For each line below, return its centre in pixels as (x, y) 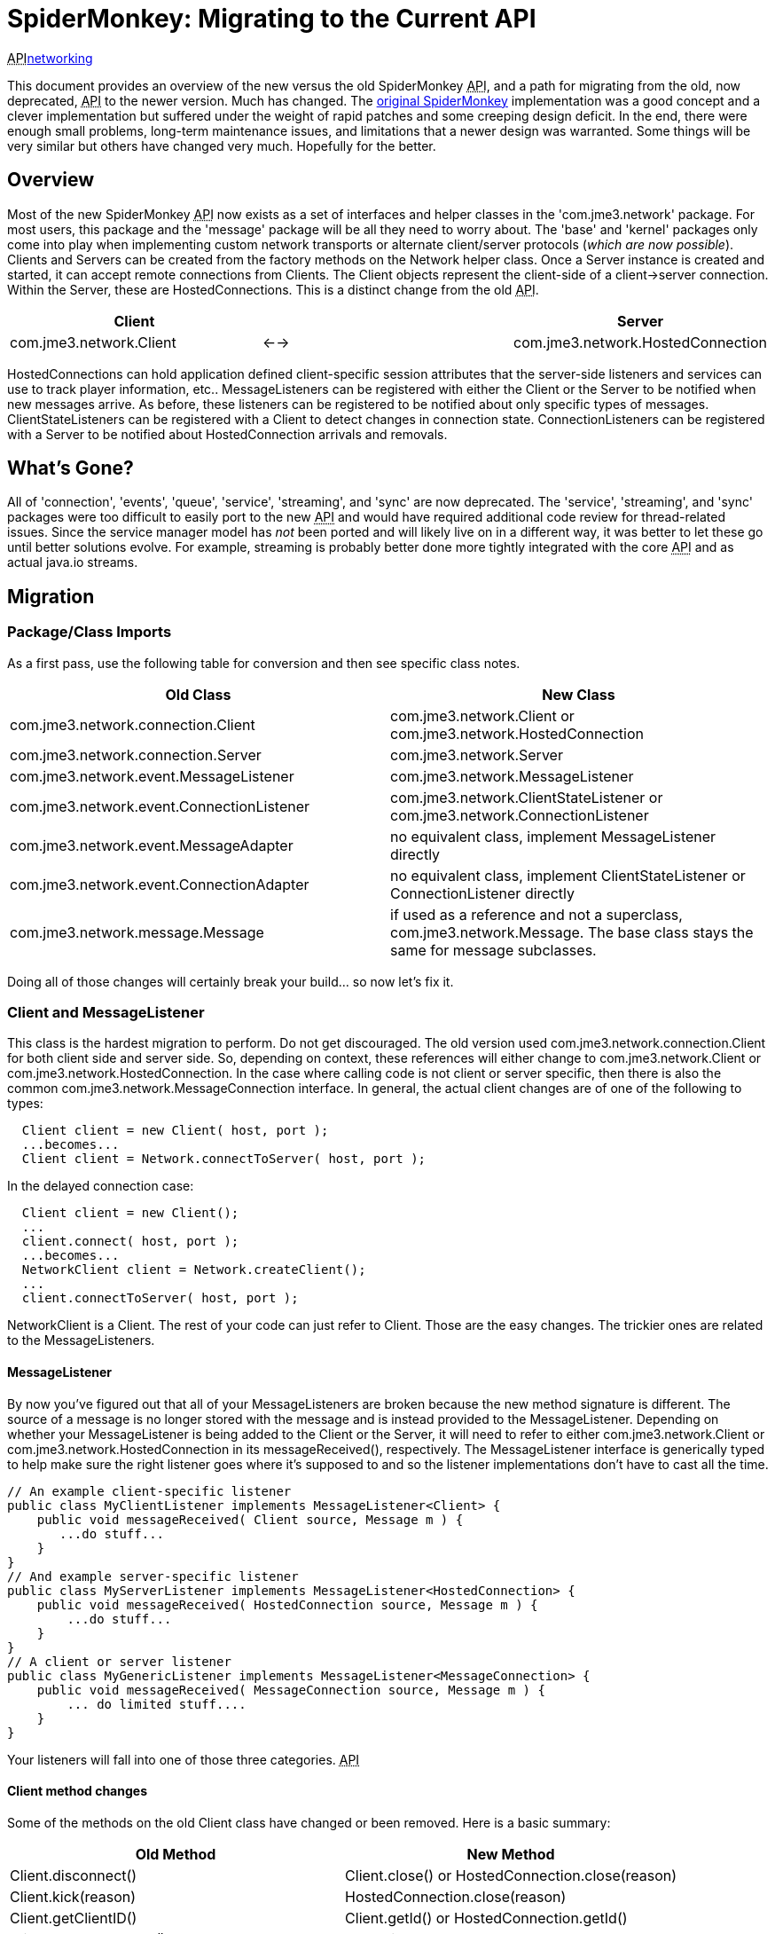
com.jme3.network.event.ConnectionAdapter (160, 884)
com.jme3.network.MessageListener (512, 776)
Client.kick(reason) (73, 1896)
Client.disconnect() (74, 1875)
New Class (579, 694)
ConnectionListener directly (482, 893)
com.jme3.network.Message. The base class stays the (572, 932)
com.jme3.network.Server (477, 755)
